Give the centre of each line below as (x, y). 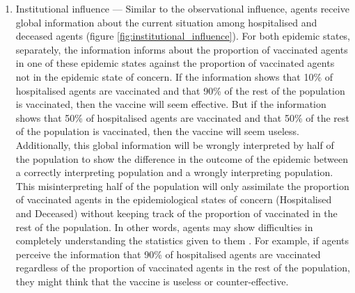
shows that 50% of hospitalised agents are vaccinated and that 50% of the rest (183, 117)
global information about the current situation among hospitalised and (166, 22)
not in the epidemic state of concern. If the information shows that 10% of (174, 76)
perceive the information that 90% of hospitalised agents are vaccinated (168, 254)
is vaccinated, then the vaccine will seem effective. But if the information (171, 104)
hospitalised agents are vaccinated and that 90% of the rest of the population (180, 90)
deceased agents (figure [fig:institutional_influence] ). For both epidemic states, (183, 36)
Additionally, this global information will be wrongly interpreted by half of (175, 144)
